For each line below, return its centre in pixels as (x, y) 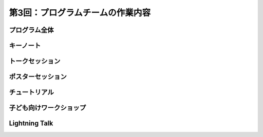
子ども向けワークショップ (47, 108)
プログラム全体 (31, 30)
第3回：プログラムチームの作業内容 (80, 13)
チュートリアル (31, 92)
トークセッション (35, 61)
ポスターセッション (38, 77)
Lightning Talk (31, 124)
